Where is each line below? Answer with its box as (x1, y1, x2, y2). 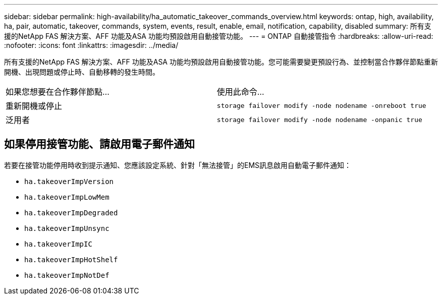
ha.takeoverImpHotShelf (24, 255, 118, 264)
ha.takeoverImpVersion (24, 177, 114, 186)
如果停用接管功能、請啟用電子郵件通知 (4, 138, 195, 151)
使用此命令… (216, 87, 264, 97)
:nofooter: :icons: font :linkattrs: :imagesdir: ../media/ (4, 41, 179, 49)
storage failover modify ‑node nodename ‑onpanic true (216, 115, 422, 124)
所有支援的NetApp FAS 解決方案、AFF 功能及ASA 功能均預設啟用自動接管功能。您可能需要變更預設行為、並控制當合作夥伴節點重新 (4, 57, 438, 66)
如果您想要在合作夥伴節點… (6, 87, 109, 97)
